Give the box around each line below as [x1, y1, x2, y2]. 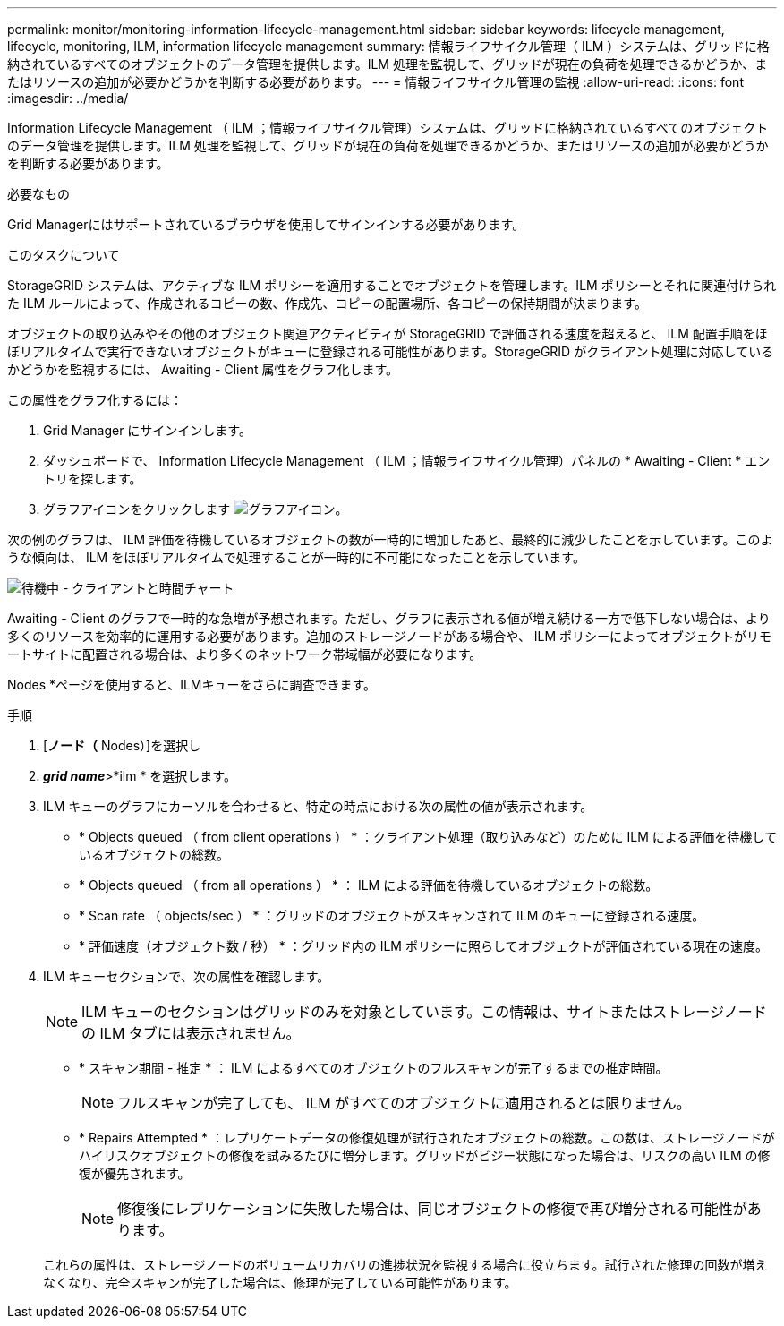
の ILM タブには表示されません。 [81, 1024, 301, 1042]
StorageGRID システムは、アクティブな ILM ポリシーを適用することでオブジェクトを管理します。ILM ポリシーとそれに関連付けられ [7, 278, 777, 293]
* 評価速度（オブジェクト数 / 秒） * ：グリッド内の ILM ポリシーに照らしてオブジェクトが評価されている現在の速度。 [79, 938, 769, 954]
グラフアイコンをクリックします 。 [43, 501, 348, 517]
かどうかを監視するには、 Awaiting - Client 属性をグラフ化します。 [7, 362, 399, 377]
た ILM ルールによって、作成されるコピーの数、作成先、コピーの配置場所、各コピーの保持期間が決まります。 [7, 295, 647, 311]
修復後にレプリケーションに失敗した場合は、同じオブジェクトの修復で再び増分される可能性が [117, 1200, 747, 1218]
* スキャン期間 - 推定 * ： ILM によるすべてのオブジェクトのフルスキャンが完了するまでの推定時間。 [79, 1060, 669, 1075]
